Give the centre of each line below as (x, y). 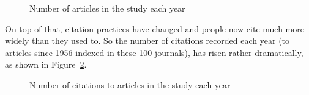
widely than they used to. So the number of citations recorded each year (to (147, 40)
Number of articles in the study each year (107, 8)
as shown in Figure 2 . (46, 64)
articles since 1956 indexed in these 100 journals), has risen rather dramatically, (154, 52)
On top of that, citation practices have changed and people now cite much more (154, 28)
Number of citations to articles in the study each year (130, 84)
